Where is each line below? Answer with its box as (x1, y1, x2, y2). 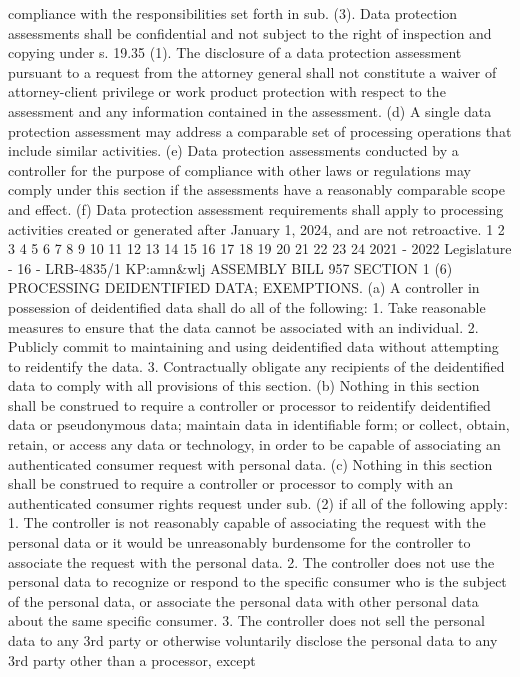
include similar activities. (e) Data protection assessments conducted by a (8, 140, 459, 161)
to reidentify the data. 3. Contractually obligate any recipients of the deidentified (8, 355, 505, 376)
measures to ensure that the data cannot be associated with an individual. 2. (8, 316, 479, 337)
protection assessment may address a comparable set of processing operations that (8, 120, 512, 141)
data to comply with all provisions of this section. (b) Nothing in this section (8, 375, 480, 396)
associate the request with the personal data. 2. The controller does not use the (8, 551, 495, 572)
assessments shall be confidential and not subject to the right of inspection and (8, 22, 492, 43)
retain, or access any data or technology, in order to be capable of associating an (8, 434, 501, 455)
